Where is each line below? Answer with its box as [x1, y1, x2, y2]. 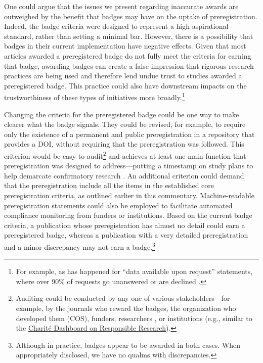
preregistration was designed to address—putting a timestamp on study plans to [4, 160, 253, 171]
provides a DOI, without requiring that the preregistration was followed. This [4, 139, 244, 149]
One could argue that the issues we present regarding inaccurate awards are [4, 1, 239, 11]
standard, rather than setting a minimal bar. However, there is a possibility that [4, 30, 253, 41]
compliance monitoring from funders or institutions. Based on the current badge [4, 210, 252, 220]
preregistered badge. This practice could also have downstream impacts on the [4, 80, 247, 90]
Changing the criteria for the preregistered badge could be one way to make [4, 109, 239, 119]
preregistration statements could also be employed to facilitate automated [4, 200, 233, 210]
